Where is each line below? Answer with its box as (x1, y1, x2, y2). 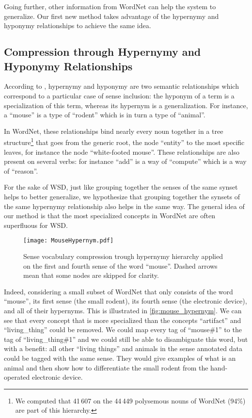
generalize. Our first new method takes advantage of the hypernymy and (4, 11, 219, 21)
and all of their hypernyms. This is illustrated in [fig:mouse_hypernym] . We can (4, 305, 242, 315)
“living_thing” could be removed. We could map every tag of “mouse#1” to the (4, 324, 242, 335)
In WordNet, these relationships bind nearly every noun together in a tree (4, 126, 223, 136)
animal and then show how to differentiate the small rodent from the (4, 362, 208, 372)
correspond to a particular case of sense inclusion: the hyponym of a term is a (4, 90, 235, 100)
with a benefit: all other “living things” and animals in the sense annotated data (4, 343, 242, 354)
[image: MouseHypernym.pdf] (23, 237, 114, 244)
